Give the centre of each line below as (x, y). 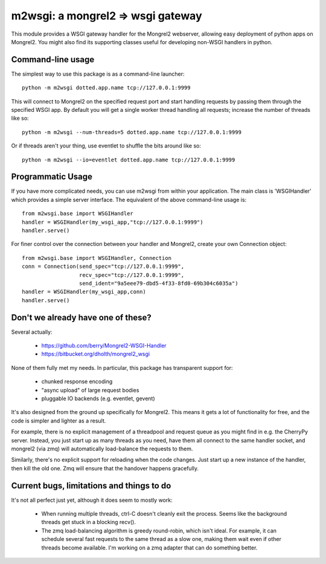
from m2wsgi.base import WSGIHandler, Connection (97, 258)
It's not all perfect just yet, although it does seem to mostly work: (92, 500)
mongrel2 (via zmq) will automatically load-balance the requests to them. (102, 449)
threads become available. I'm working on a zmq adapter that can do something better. (149, 548)
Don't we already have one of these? (81, 317)
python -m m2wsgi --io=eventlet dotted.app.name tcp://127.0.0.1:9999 (129, 160)
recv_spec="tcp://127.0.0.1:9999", (131, 275)
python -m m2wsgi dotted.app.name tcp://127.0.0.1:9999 (106, 88)
